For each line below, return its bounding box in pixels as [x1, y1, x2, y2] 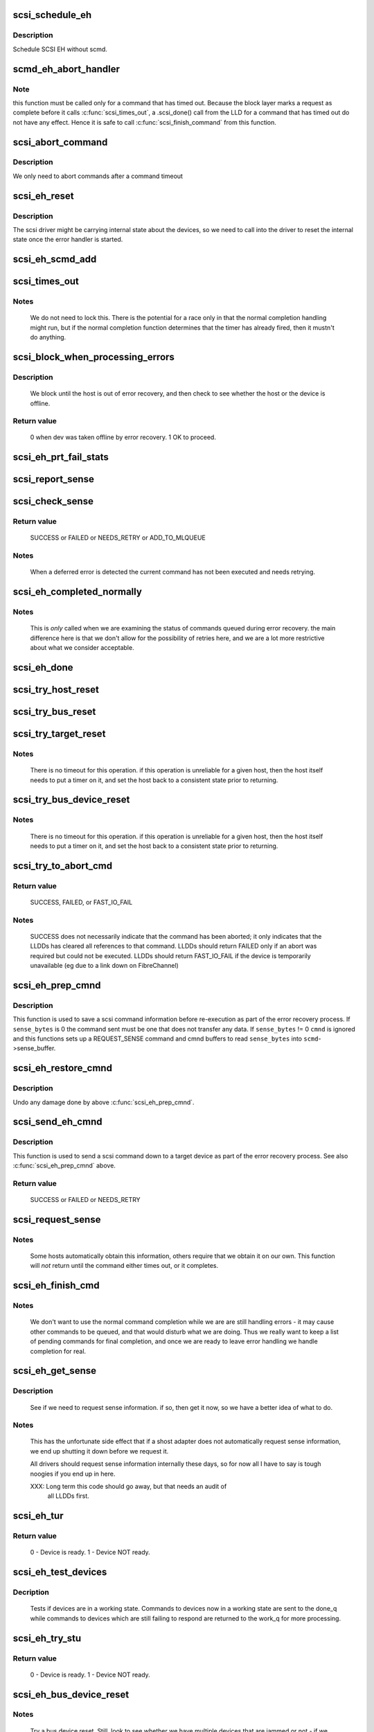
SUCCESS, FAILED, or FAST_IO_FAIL [30, 898, 133, 906]
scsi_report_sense [12, 473, 95, 485]
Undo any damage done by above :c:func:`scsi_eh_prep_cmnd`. [12, 1098, 195, 1106]
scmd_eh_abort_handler [12, 63, 121, 75]
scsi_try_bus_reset [12, 706, 96, 718]
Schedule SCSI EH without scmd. [12, 45, 107, 53]
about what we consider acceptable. [30, 644, 134, 652]
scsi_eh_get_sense [12, 1365, 97, 1377]
